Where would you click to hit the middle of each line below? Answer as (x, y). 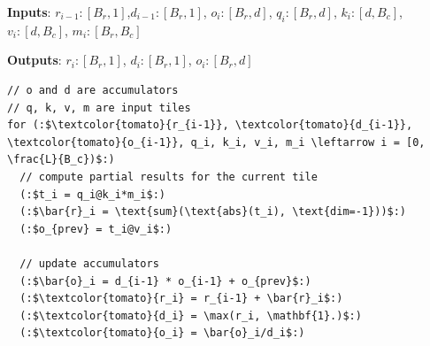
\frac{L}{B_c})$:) (61, 160)
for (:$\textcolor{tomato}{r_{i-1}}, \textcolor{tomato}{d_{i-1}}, (210, 125)
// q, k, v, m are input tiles (99, 108)
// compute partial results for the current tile (169, 177)
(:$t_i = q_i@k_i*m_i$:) (92, 194)
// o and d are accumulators (93, 90)
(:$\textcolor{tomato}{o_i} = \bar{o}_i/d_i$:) (162, 333)
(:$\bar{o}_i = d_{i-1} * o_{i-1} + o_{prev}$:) (165, 281)
